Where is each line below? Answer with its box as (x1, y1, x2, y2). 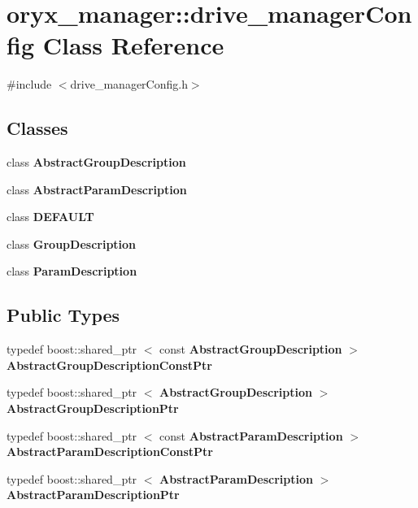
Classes (7, 115, 68, 141)
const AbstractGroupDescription (159, 341, 342, 358)
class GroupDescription (7, 235, 137, 252)
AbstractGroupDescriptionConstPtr (7, 356, 212, 373)
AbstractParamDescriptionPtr (7, 486, 180, 503)
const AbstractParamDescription (159, 427, 343, 444)
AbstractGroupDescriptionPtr (7, 400, 179, 417)
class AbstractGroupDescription (7, 154, 186, 171)
